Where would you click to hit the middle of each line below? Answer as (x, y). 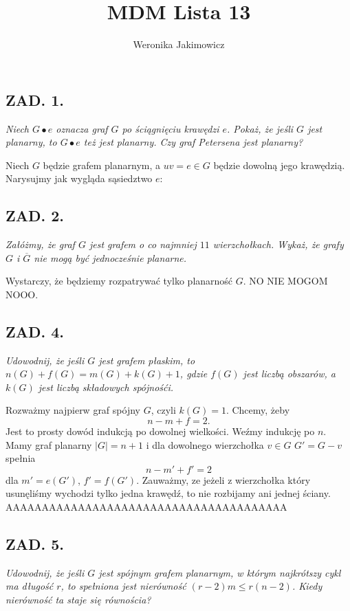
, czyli (163, 410)
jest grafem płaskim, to (147, 360)
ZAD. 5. (35, 544)
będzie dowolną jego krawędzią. (279, 165)
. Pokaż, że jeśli (260, 128)
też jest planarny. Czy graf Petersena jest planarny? (193, 142)
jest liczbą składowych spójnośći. (106, 387)
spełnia (21, 458)
